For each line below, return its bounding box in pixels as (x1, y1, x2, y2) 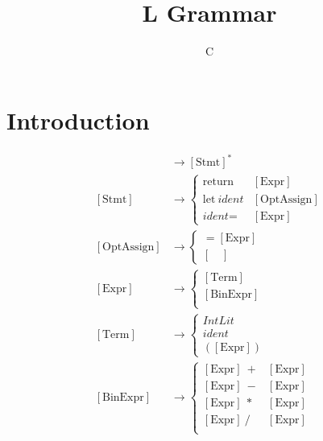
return (202, 176, 234, 188)
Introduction (6, 103, 150, 136)
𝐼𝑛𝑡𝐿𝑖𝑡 (202, 315, 234, 327)
